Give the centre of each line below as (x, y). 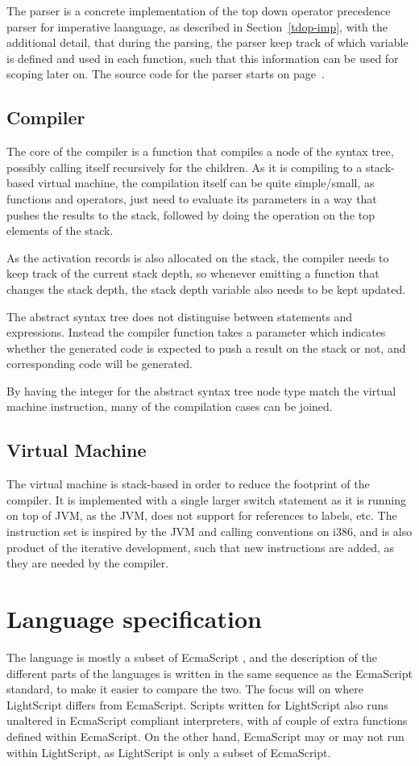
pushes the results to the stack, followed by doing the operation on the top (191, 214)
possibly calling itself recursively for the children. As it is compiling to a (185, 167)
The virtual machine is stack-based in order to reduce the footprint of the (188, 484)
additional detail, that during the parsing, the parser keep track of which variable (207, 42)
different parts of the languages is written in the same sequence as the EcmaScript (209, 673)
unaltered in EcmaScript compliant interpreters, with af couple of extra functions (207, 720)
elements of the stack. (60, 230)
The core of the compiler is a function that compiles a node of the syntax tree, (200, 151)
